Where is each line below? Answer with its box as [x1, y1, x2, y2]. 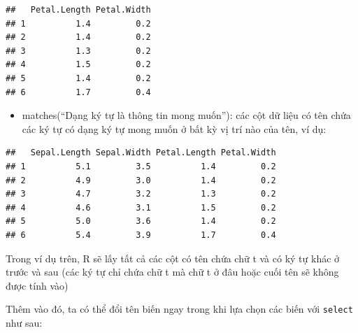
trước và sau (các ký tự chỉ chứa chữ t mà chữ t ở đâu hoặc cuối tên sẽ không [6, 264, 339, 279]
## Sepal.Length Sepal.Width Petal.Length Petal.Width [6, 148, 276, 158]
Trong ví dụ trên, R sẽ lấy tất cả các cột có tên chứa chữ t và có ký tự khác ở [6, 250, 340, 265]
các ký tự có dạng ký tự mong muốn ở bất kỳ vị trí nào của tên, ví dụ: [22, 121, 327, 136]
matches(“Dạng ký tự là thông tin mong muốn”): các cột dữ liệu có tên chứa [22, 108, 351, 122]
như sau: [6, 315, 43, 330]
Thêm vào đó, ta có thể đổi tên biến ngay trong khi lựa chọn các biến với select [6, 302, 353, 316]
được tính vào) [6, 278, 69, 292]
